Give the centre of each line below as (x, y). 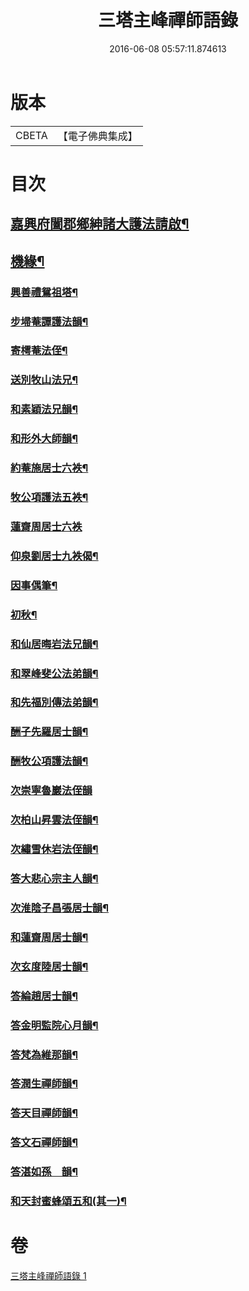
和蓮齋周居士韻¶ (49, 937)
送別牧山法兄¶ (44, 380)
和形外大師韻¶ (44, 439)
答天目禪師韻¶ (44, 1113)
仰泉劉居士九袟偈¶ (54, 556)
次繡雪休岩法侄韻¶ (54, 849)
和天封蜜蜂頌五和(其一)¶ (68, 1201)
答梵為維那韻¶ (44, 1054)
